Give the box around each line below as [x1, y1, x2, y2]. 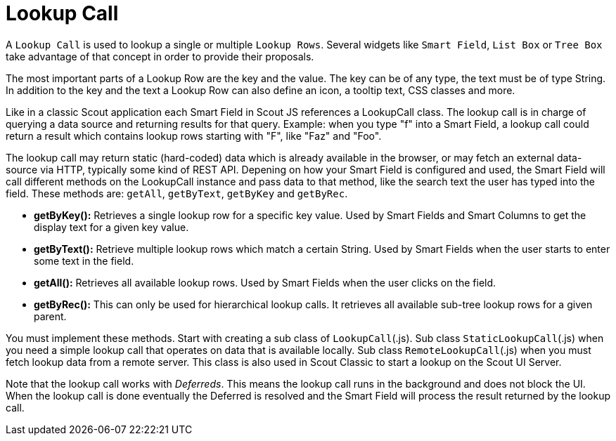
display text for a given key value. [34, 220, 189, 233]
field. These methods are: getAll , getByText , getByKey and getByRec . [6, 187, 348, 199]
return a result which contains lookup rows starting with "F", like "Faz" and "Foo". [6, 129, 382, 142]
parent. [34, 310, 67, 322]
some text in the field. [34, 254, 134, 267]
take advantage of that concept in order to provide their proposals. [6, 50, 314, 62]
